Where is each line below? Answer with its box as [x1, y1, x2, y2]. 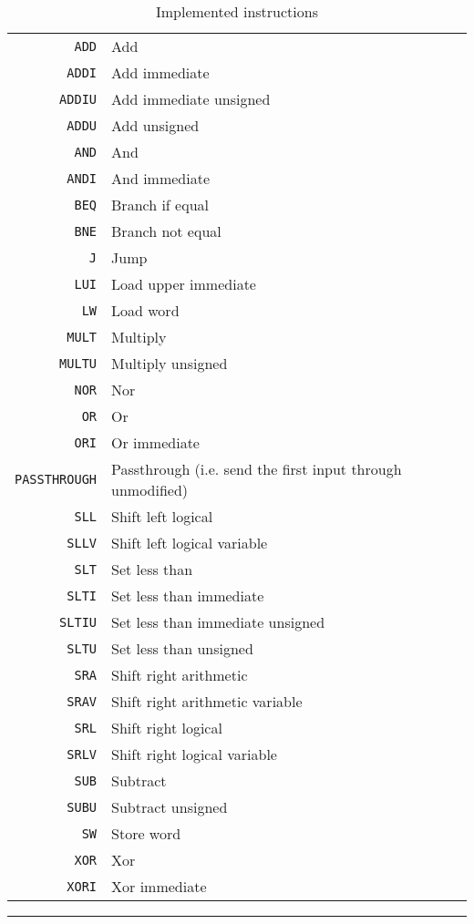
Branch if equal [111, 194, 209, 215]
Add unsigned [111, 115, 200, 136]
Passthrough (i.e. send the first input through [111, 458, 402, 479]
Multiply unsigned [111, 353, 228, 374]
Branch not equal [111, 221, 222, 241]
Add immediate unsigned [111, 88, 271, 109]
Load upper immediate [111, 273, 256, 294]
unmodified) [111, 479, 189, 500]
